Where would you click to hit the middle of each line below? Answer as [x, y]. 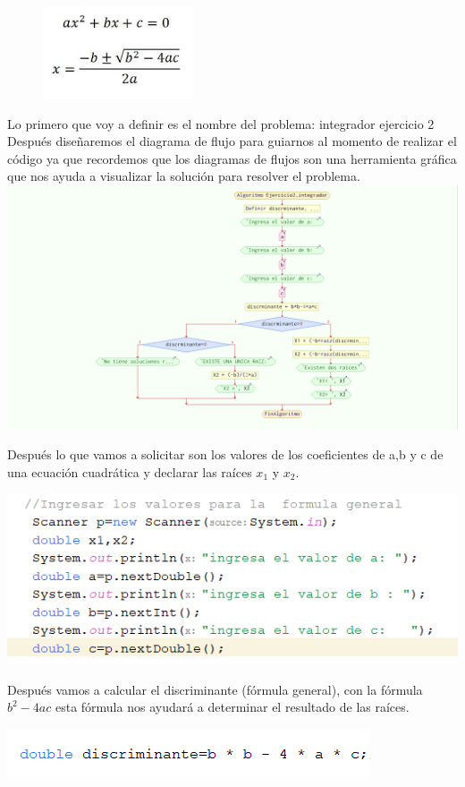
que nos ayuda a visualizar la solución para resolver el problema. [184, 176]
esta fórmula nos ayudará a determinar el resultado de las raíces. [232, 707]
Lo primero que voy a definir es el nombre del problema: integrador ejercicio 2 [221, 123]
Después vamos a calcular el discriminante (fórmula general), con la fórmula [215, 689]
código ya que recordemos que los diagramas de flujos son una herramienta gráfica [232, 158]
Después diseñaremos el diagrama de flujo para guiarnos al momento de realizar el [232, 141]
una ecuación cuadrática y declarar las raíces [130, 471]
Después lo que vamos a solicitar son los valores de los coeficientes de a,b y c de [225, 454]
